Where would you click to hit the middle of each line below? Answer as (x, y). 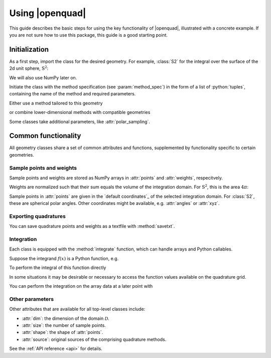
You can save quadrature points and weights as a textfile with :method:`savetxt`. (92, 226)
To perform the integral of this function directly (58, 268)
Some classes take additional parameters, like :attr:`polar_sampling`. (80, 122)
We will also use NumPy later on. (43, 77)
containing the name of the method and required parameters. (73, 94)
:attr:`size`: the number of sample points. (64, 325)
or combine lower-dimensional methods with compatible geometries (80, 112)
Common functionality (45, 136)
